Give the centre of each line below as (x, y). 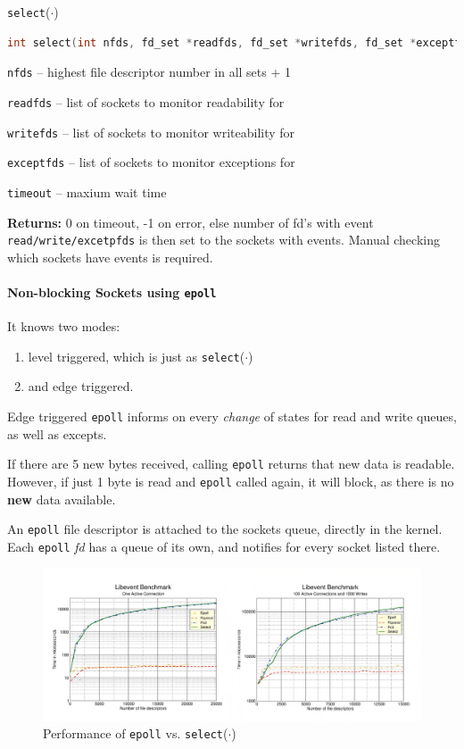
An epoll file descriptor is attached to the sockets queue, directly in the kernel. (225, 529)
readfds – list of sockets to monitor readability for (146, 101)
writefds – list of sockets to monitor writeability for (151, 132)
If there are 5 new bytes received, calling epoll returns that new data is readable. (231, 464)
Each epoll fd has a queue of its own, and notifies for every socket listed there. (224, 546)
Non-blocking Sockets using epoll (112, 291)
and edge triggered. (81, 386)
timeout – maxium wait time (87, 191)
